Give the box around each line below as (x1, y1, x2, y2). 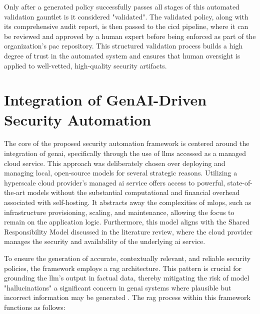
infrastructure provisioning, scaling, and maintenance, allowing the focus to (4, 206, 234, 217)
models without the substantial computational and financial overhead (27, 187, 240, 197)
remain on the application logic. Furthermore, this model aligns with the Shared (4, 216, 249, 227)
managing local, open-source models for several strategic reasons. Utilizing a (4, 167, 237, 178)
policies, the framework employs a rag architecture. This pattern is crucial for (4, 262, 242, 273)
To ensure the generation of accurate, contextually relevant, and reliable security (4, 253, 251, 263)
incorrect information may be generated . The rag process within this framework (4, 292, 250, 302)
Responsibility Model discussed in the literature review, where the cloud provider (4, 226, 253, 236)
